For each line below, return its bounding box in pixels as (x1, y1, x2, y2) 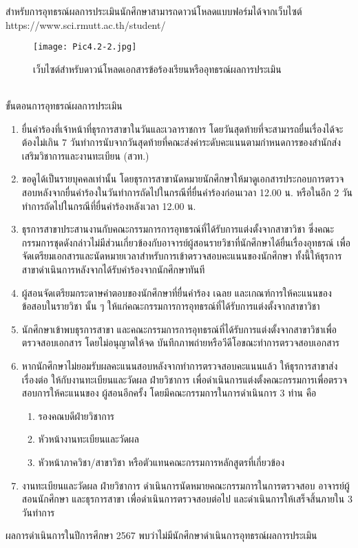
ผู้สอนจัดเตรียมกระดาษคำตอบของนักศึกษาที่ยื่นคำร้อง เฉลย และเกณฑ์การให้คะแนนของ (21, 285, 332, 299)
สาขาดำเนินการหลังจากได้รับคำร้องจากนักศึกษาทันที (21, 262, 205, 276)
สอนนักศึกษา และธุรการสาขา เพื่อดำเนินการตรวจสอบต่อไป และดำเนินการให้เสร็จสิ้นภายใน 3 (21, 492, 352, 506)
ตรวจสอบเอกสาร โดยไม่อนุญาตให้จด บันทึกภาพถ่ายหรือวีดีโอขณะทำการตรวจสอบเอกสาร (21, 335, 340, 350)
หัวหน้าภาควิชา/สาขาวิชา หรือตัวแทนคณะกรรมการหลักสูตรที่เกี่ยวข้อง (38, 454, 284, 469)
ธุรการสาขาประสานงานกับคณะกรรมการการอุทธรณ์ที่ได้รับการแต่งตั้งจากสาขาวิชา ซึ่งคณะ (21, 222, 335, 236)
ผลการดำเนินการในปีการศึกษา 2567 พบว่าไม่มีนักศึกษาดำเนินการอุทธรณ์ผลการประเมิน (6, 528, 317, 542)
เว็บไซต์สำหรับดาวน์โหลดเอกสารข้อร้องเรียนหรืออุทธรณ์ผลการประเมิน (33, 61, 282, 76)
